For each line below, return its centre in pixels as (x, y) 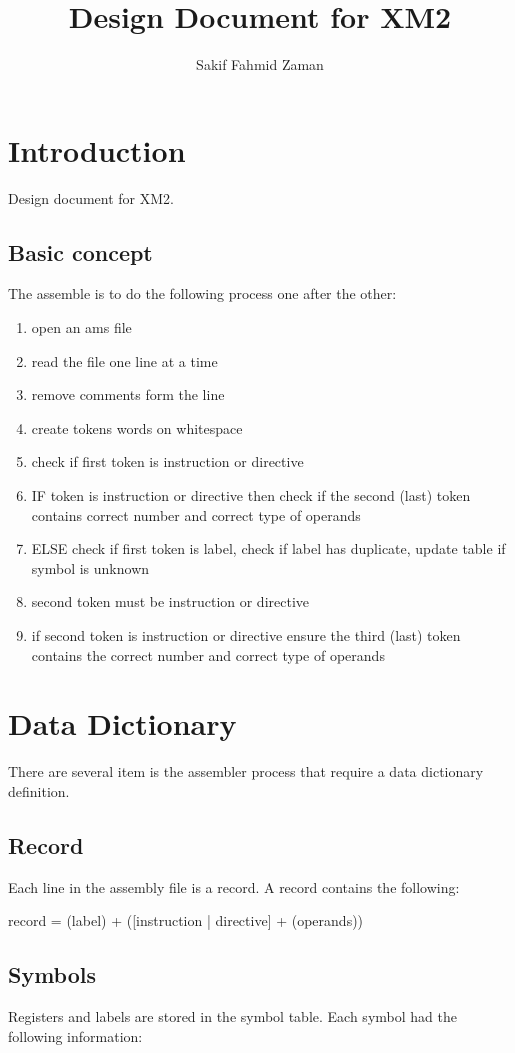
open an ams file (81, 327)
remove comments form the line (128, 394)
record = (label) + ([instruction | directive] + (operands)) (186, 920)
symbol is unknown (90, 567)
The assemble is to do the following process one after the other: (202, 293)
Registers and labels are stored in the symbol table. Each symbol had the (232, 1016)
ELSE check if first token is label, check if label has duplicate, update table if (268, 548)
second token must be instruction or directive (170, 601)
